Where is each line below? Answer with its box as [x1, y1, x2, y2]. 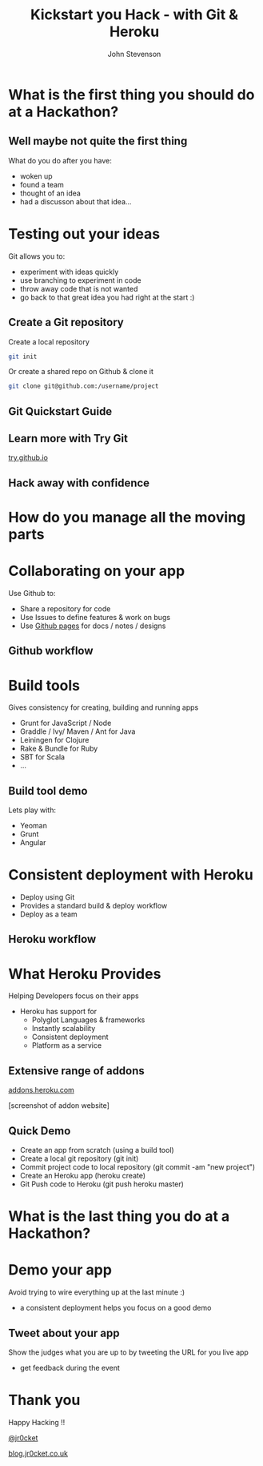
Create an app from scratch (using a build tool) [19, 1146, 174, 1154]
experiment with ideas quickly [19, 267, 119, 276]
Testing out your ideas [8, 224, 161, 243]
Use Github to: [8, 588, 56, 598]
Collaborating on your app [8, 562, 185, 580]
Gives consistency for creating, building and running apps [8, 703, 199, 712]
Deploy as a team [19, 909, 78, 919]
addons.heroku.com [8, 1085, 74, 1095]
